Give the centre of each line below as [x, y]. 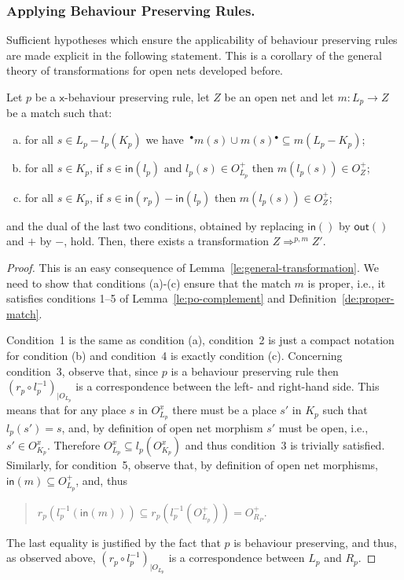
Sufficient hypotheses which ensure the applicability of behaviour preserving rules [202, 40]
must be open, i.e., [323, 428]
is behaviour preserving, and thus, [315, 542]
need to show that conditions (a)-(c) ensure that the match [149, 283]
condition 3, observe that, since [83, 371]
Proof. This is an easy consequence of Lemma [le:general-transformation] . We [193, 268]
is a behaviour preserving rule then [255, 371]
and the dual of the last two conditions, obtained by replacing [155, 225]
